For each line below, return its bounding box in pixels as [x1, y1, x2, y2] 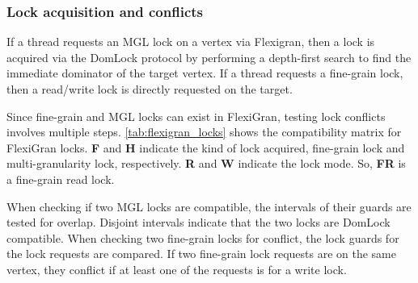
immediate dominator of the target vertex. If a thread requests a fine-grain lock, [6, 65, 403, 81]
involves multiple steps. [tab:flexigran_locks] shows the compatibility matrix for [6, 123, 402, 140]
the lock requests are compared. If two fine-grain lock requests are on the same [6, 245, 396, 262]
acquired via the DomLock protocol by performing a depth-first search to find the [6, 48, 412, 65]
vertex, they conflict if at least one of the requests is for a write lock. [6, 260, 347, 277]
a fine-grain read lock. [6, 170, 115, 187]
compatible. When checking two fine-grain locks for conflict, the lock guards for [6, 229, 399, 246]
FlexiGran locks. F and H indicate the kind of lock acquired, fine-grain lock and [6, 139, 405, 156]
